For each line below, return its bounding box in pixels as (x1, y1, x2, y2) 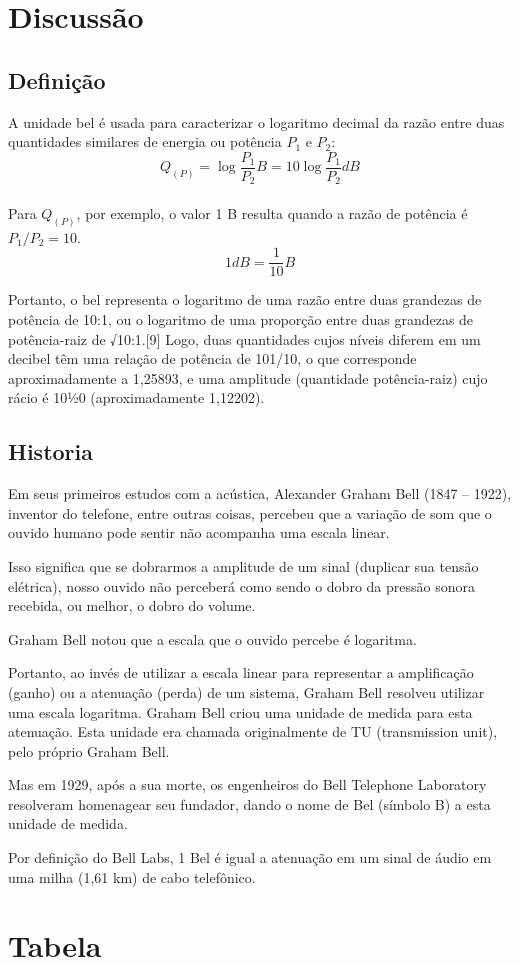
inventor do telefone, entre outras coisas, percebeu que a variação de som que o (8, 502, 492, 523)
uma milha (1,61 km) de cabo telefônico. (8, 866, 256, 887)
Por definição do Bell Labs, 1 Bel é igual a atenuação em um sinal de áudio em (8, 847, 492, 868)
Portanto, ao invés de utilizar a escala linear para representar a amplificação (8, 662, 474, 683)
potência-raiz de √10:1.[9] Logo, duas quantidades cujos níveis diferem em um (8, 328, 481, 349)
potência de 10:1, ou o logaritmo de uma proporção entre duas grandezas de (8, 308, 474, 329)
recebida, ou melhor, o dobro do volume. (8, 595, 256, 616)
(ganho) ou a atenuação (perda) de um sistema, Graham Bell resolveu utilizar (8, 681, 485, 702)
